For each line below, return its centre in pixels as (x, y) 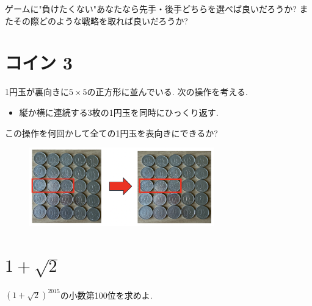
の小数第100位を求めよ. (106, 295)
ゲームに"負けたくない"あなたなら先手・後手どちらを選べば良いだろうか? (151, 9)
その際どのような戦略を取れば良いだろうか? (100, 20)
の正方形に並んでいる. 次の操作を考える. (167, 92)
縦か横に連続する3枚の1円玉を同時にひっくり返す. (119, 112)
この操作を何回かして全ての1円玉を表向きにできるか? (111, 133)
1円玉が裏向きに (37, 92)
